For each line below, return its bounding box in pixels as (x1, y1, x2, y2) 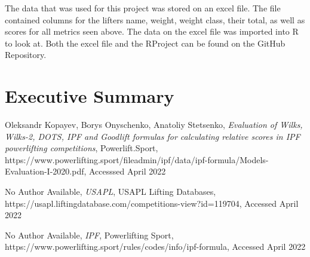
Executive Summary (5, 84, 174, 108)
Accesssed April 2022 (89, 165, 166, 178)
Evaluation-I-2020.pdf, (5, 165, 87, 178)
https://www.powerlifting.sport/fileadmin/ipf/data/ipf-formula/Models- (5, 153, 269, 166)
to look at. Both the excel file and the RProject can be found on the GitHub (5, 36, 286, 49)
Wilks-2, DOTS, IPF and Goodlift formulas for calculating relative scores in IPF (5, 130, 300, 142)
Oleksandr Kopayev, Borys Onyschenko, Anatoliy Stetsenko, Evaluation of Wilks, (5, 118, 303, 131)
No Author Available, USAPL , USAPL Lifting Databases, (5, 185, 216, 198)
